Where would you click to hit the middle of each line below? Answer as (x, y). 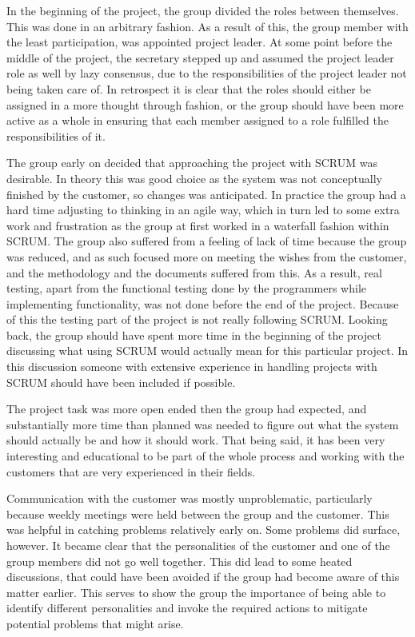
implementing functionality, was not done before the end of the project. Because (203, 303)
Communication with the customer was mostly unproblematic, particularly (190, 498)
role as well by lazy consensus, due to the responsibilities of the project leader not (207, 73)
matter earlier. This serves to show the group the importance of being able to (196, 592)
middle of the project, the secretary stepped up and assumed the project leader (200, 57)
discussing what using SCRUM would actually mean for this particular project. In (207, 350)
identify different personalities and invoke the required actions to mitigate (187, 608)
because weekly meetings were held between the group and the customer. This (198, 514)
